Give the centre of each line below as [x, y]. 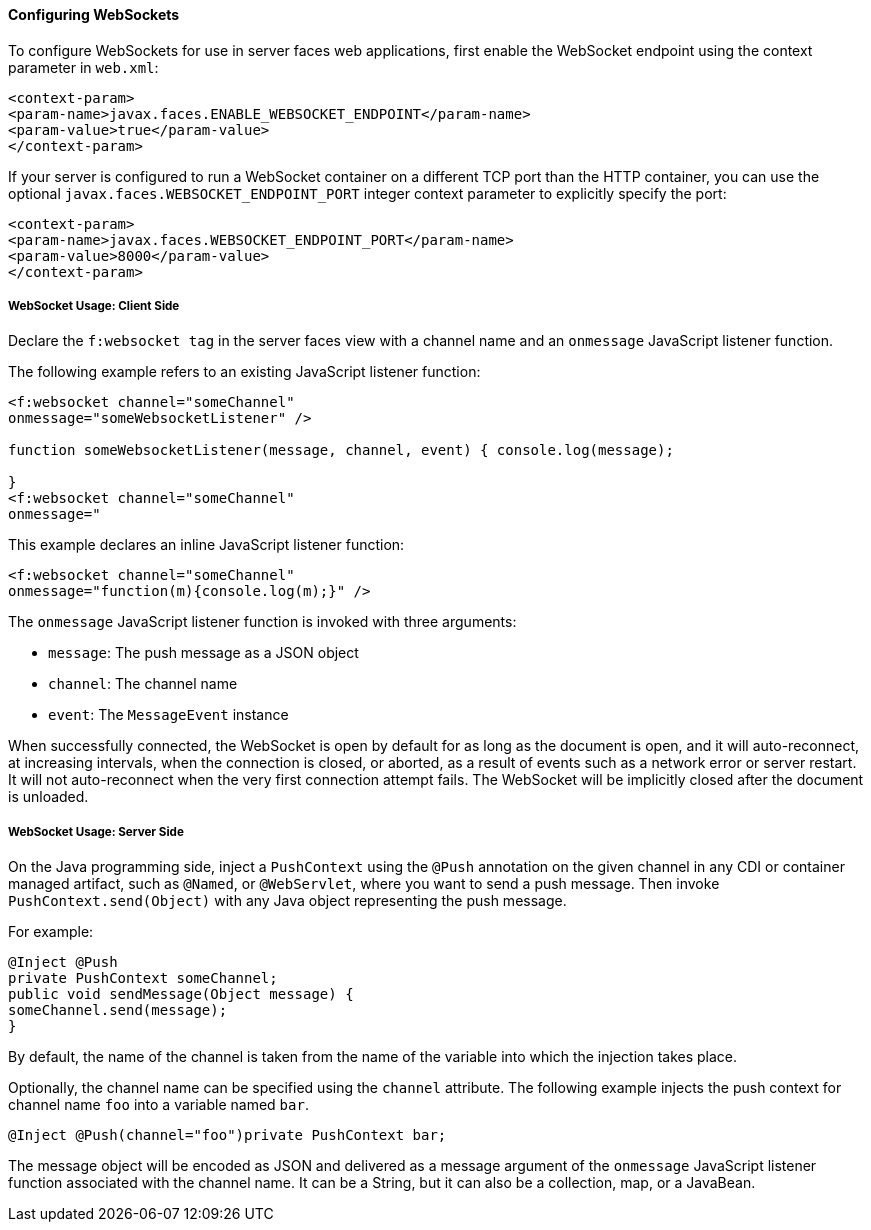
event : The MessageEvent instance [168, 715]
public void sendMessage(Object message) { [181, 994]
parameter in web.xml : [83, 67]
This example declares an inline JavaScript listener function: [206, 545]
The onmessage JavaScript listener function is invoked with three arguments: [262, 622]
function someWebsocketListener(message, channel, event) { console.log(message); [341, 450]
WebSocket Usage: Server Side [96, 831]
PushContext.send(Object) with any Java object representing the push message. [287, 901]
